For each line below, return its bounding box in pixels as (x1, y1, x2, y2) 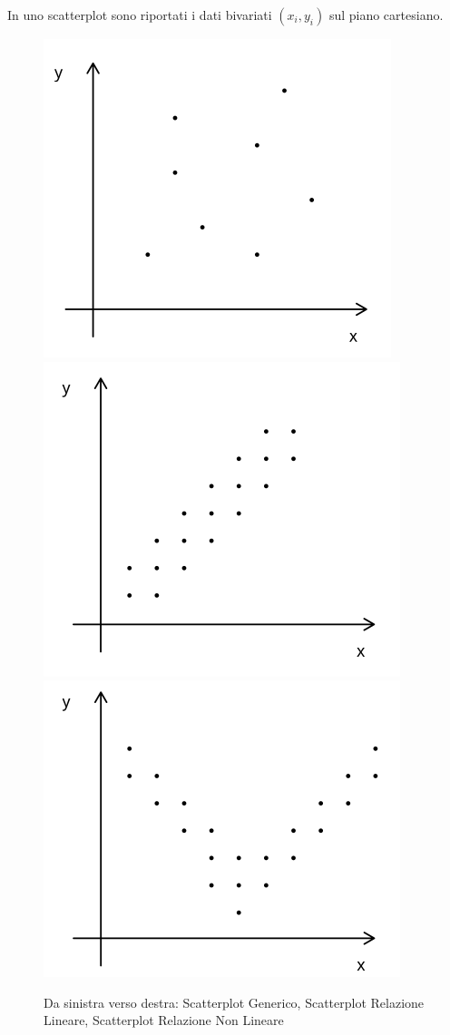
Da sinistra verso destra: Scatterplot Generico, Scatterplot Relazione (44, 992, 425, 1011)
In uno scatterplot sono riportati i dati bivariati (7, 5, 272, 24)
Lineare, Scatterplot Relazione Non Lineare (44, 1011, 284, 1030)
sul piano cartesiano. (328, 5, 444, 24)
